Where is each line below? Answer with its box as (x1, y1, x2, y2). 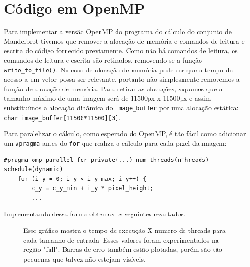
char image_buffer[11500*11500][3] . (4, 112, 121, 122)
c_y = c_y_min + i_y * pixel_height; (32, 185, 153, 192)
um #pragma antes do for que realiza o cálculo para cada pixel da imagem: (4, 138, 227, 148)
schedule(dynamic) (4, 166, 63, 173)
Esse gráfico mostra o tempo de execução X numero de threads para (23, 225, 226, 235)
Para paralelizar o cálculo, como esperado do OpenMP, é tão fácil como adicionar (4, 128, 246, 139)
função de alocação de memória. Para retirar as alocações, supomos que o (4, 83, 222, 93)
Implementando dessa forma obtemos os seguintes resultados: (4, 209, 185, 219)
